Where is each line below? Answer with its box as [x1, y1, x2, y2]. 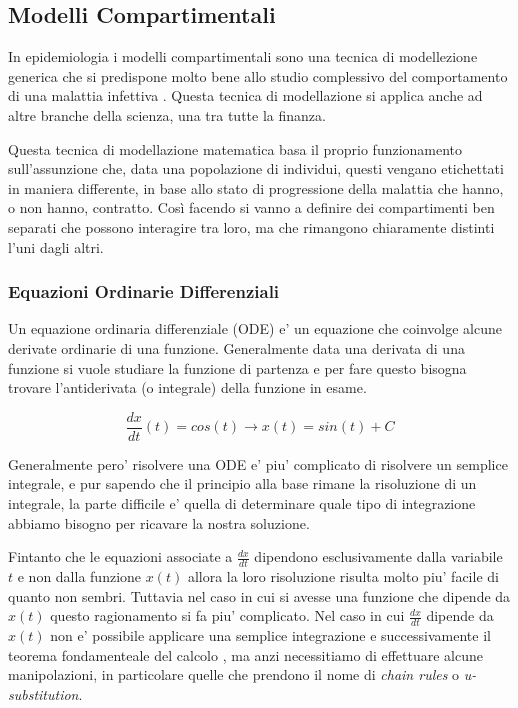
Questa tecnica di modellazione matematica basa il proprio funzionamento [8, 138, 463, 159]
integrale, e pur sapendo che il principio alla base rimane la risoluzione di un [8, 473, 477, 494]
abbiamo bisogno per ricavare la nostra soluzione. [8, 512, 310, 533]
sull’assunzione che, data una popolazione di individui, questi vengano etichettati [8, 158, 504, 179]
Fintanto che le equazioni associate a [8, 546, 233, 567]
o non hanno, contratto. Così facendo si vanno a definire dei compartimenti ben [8, 197, 495, 218]
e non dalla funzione [17, 566, 142, 586]
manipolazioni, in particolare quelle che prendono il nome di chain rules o [8, 664, 460, 685]
